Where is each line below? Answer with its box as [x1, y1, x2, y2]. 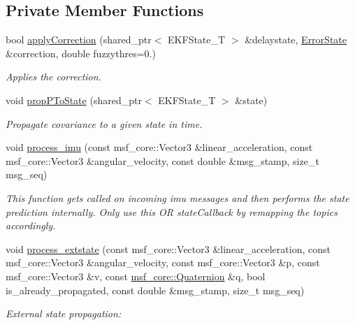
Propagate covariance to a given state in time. [6, 116, 203, 131]
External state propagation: [6, 306, 122, 321]
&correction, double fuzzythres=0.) [6, 45, 156, 60]
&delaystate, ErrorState [245, 32, 347, 47]
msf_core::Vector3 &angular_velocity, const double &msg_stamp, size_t [6, 153, 319, 168]
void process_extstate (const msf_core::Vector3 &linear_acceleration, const [6, 241, 331, 256]
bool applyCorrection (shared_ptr [6, 32, 152, 47]
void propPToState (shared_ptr [6, 92, 142, 107]
